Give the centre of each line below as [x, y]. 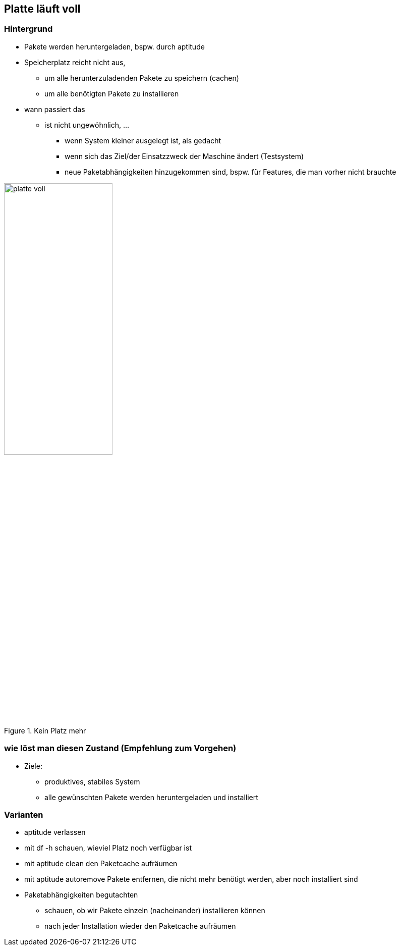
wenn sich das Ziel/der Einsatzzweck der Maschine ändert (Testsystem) [184, 156]
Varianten [24, 814]
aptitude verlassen [55, 832]
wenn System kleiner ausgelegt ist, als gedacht [143, 140]
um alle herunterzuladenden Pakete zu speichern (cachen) [142, 78]
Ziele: [33, 766]
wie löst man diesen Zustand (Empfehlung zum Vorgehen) [120, 748]
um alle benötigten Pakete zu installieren [112, 93]
